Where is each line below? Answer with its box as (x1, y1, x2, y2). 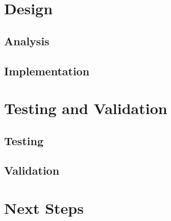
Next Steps (4, 198, 84, 218)
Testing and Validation (4, 98, 167, 119)
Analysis (4, 33, 50, 48)
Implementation (4, 63, 90, 78)
